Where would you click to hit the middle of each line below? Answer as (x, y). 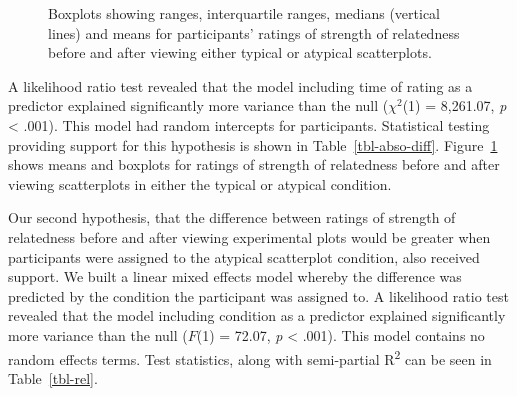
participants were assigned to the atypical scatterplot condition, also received (244, 256)
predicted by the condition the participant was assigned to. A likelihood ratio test (258, 295)
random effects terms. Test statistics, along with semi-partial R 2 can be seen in (250, 357)
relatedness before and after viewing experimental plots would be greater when (249, 236)
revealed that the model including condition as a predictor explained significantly (257, 315)
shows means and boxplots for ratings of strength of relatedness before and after (254, 164)
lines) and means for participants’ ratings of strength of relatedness (254, 32)
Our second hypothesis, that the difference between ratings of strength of (232, 217)
